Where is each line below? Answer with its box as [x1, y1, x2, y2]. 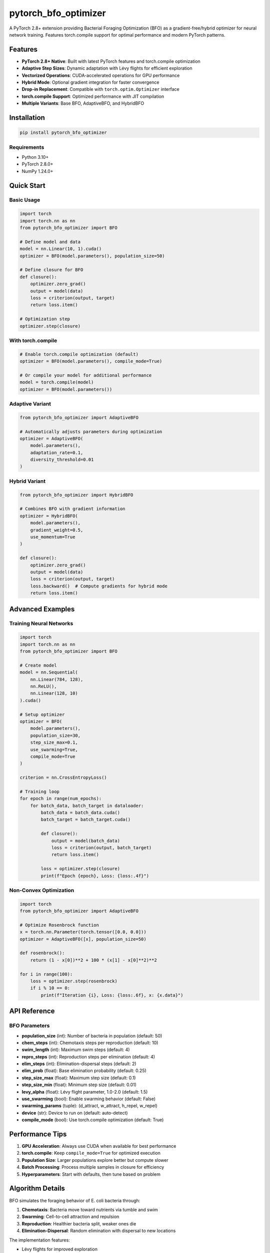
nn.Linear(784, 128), [30, 677, 83, 682]
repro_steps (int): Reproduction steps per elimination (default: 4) [21, 1054, 155, 1060]
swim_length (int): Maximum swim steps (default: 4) [21, 1047, 130, 1053]
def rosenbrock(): [19, 950, 65, 956]
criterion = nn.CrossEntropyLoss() [19, 775, 107, 780]
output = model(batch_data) [51, 838, 120, 844]
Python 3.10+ [21, 154, 49, 160]
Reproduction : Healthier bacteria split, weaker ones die [21, 1220, 136, 1226]
